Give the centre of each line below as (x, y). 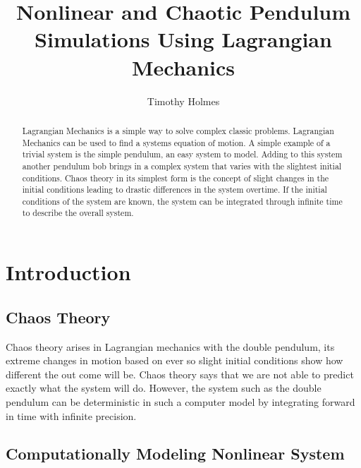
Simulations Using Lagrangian (183, 39)
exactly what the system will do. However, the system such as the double (164, 388)
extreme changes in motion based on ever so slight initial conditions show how (175, 360)
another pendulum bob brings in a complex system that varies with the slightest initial (182, 166)
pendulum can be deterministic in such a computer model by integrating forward (180, 401)
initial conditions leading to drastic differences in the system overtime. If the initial (175, 190)
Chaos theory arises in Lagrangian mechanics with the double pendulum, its (170, 346)
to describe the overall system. (78, 213)
